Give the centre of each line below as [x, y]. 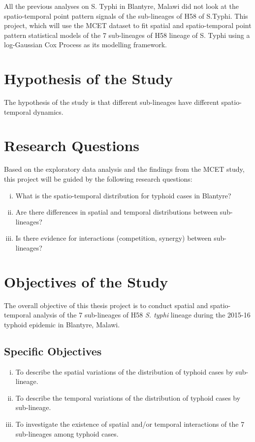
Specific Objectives [53, 351]
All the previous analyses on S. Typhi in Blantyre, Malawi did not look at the [121, 6]
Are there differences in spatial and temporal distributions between [117, 212]
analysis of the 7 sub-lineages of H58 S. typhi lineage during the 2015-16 [142, 315]
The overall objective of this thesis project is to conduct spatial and [106, 305]
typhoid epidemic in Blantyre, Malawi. [62, 324]
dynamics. [48, 111]
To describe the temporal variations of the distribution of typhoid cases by [128, 397]
